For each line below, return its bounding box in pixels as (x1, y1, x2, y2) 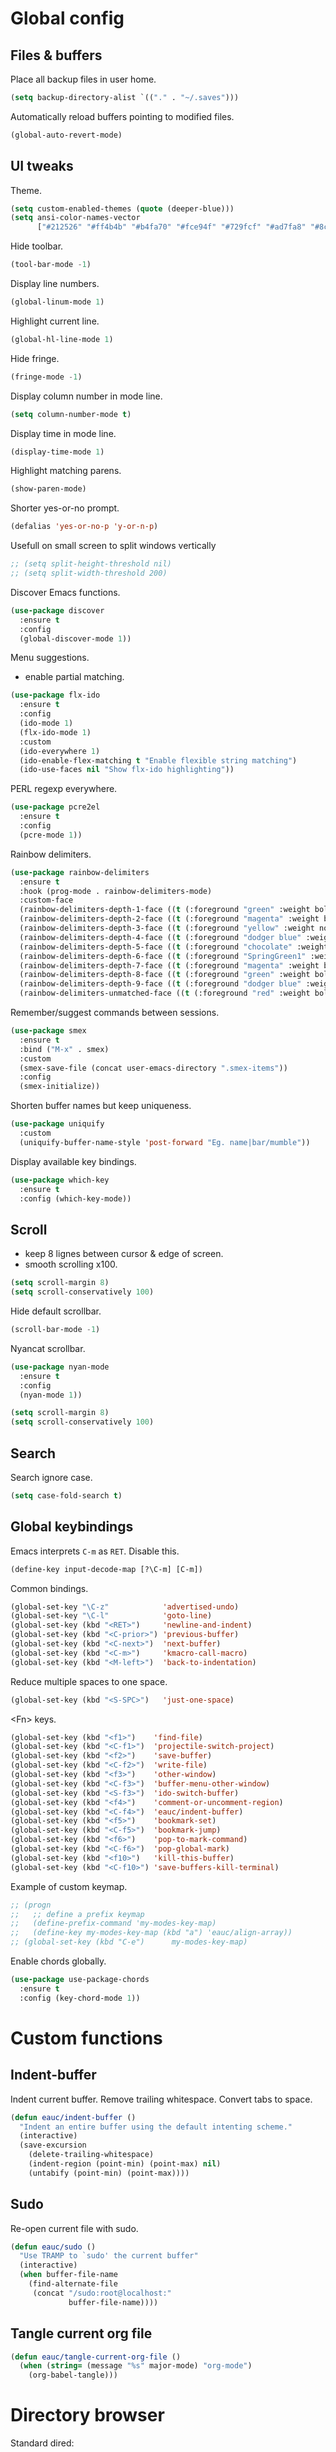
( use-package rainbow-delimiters (10, 867, 150, 877)
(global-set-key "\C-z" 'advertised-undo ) (10, 1602, 240, 1612)
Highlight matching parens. (10, 465, 122, 477)
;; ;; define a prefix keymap (10, 1909, 145, 1919)
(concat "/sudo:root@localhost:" (32, 2288, 172, 2298)
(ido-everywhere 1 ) (19, 746, 101, 756)
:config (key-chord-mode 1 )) (19, 1993, 141, 2003)
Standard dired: (10, 2437, 75, 2449)
